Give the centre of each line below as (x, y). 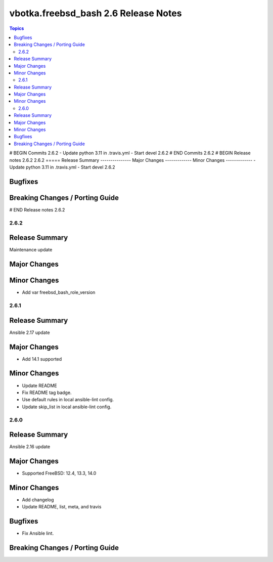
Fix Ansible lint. (38, 533)
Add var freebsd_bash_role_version (59, 292)
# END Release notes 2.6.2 (37, 209)
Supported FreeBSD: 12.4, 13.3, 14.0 (59, 473)
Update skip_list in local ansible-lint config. (67, 407)
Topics (17, 28)
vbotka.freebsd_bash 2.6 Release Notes (96, 13)
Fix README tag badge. (47, 393)
